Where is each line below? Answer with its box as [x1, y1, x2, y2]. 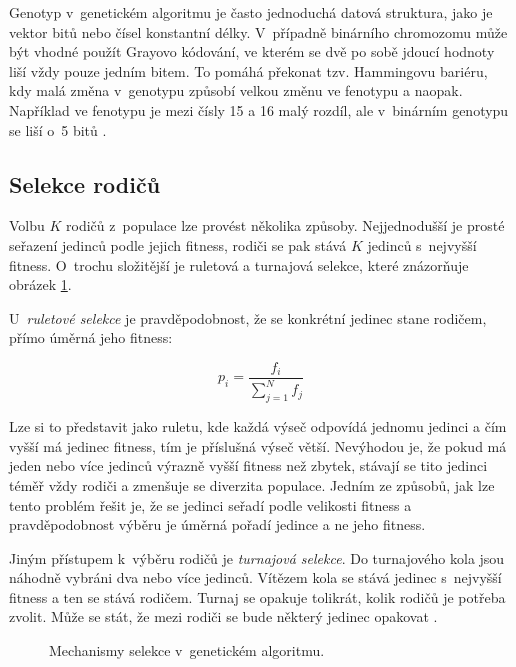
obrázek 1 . [9, 274, 72, 295]
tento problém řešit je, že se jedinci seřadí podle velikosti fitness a [9, 494, 412, 515]
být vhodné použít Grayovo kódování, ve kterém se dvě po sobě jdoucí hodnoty [9, 41, 495, 62]
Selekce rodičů [9, 168, 161, 199]
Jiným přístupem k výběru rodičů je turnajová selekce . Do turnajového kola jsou [9, 547, 505, 568]
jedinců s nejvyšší [367, 234, 477, 255]
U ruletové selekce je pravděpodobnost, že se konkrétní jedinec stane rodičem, [9, 307, 487, 328]
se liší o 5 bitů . [9, 119, 107, 140]
